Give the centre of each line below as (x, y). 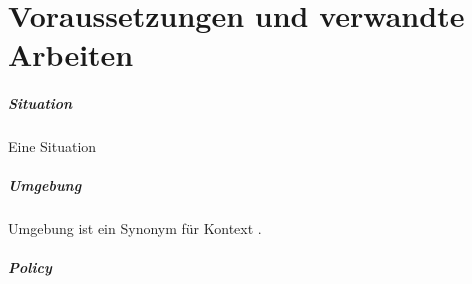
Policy (30, 267)
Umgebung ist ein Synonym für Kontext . (135, 228)
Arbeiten (71, 54)
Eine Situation (52, 146)
